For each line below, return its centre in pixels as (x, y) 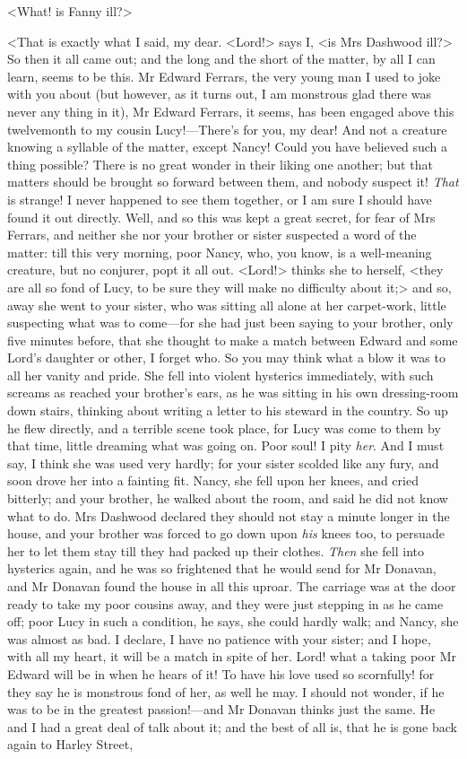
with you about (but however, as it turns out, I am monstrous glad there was (220, 94)
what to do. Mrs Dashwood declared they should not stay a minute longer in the (229, 515)
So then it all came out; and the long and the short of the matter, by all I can (221, 59)
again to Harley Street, (70, 744)
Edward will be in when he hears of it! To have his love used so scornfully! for (221, 673)
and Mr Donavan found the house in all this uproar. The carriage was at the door (232, 586)
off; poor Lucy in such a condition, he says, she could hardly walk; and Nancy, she (233, 621)
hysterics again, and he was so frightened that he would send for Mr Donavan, (222, 568)
